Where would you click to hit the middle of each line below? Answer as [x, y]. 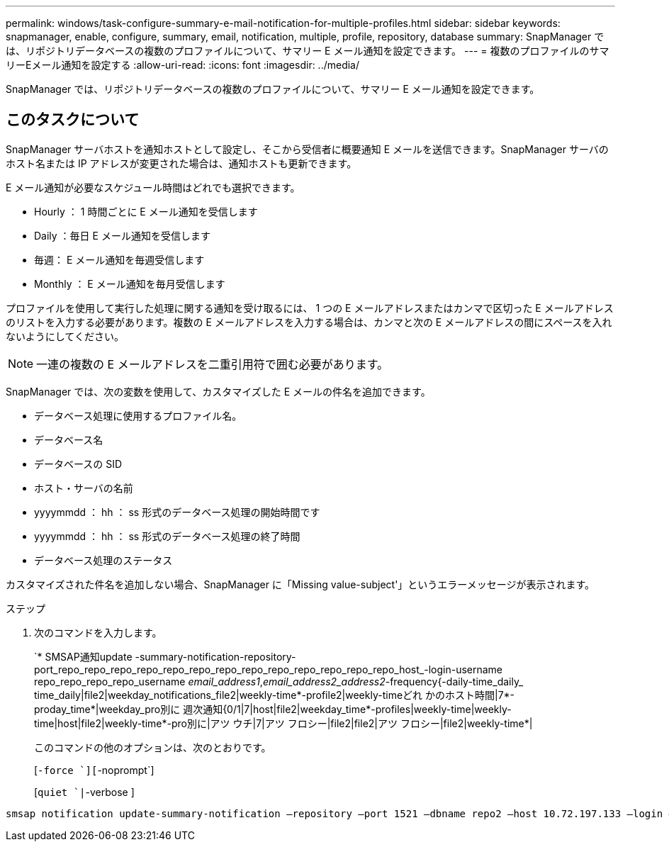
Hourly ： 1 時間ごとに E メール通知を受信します [146, 211]
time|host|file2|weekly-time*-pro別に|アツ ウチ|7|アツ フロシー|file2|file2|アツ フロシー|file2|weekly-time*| [283, 723]
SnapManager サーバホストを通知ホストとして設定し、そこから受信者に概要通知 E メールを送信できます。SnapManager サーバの [307, 149]
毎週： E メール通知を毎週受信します [119, 259]
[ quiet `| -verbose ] [84, 792]
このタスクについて [73, 120]
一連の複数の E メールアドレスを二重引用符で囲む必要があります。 [213, 364]
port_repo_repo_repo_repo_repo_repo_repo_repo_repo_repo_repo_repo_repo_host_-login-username [269, 669]
